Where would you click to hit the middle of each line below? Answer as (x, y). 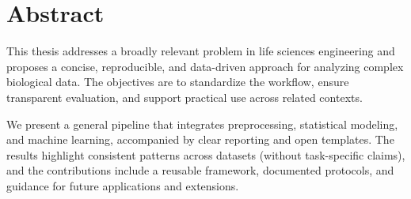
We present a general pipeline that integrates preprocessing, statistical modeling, (202, 124)
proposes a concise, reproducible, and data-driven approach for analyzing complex (205, 66)
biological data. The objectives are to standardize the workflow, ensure (178, 82)
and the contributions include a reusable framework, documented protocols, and (200, 170)
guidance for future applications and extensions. (123, 185)
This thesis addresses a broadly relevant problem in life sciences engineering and (201, 51)
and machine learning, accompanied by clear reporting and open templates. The (200, 139)
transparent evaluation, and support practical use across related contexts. (185, 97)
